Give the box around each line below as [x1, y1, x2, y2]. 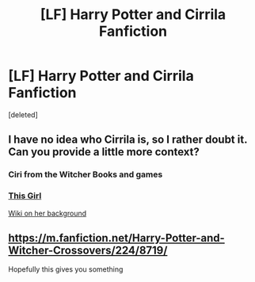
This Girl [8, 190, 42, 201]
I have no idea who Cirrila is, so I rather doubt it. [8, 133, 248, 147]
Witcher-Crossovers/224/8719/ [8, 243, 168, 257]
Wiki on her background [8, 208, 87, 218]
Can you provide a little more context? [8, 145, 200, 159]
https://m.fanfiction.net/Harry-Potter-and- [8, 231, 226, 245]
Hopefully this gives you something [8, 265, 124, 274]
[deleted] [8, 109, 38, 120]
